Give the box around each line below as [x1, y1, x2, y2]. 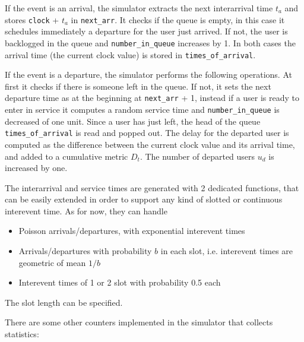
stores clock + [5, 13, 59, 26]
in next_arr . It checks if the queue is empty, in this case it [71, 13, 285, 26]
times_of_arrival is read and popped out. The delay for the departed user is [5, 126, 289, 139]
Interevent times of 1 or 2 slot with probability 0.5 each [18, 276, 221, 289]
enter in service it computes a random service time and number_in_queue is [5, 103, 280, 115]
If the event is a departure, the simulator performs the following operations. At [5, 68, 292, 81]
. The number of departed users [140, 150, 255, 162]
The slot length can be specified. [5, 296, 123, 308]
